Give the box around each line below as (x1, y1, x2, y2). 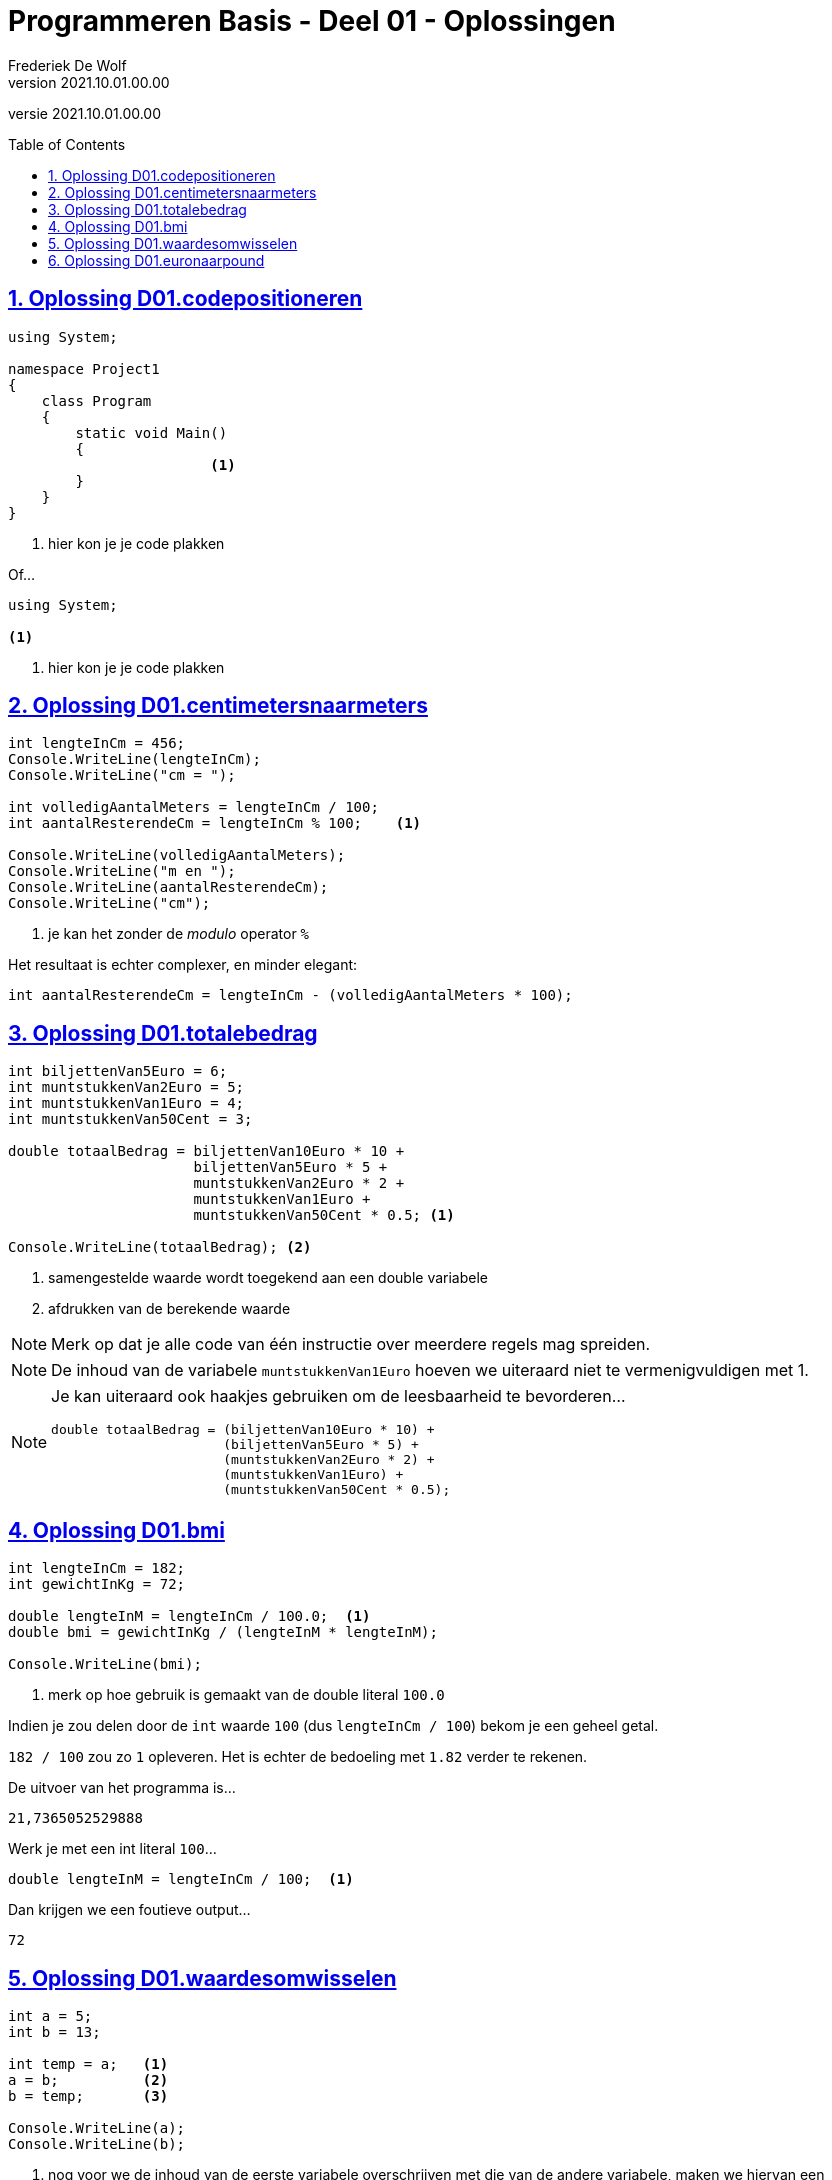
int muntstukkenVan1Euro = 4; (8, 1095, 245, 1112)
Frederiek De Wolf (8, 56, 127, 74)
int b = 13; (8, 2023, 101, 2040)
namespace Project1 (8, 360, 160, 377)
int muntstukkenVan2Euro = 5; (8, 1079, 245, 1096)
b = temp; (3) (8, 2087, 169, 2104)
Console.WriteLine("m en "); (8, 863, 236, 880)
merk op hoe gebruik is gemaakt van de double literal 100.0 (48, 1686, 445, 1704)
